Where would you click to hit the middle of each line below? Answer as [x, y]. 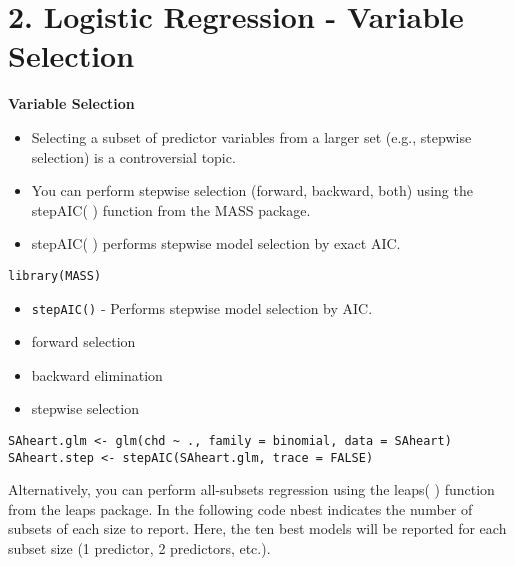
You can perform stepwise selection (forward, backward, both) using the [252, 190]
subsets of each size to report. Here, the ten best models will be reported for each [257, 528]
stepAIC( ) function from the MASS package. [171, 209]
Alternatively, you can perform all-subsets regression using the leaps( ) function [251, 489]
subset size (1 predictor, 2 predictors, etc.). [139, 548]
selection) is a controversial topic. [133, 156]
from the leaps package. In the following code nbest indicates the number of [240, 508]
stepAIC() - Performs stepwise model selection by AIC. [202, 307]
